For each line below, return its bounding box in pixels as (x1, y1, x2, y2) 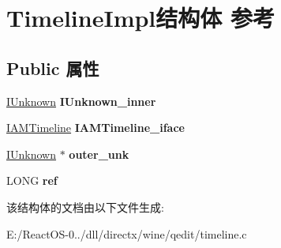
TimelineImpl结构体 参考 (6, 2, 275, 34)
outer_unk (69, 145, 129, 162)
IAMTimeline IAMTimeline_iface (6, 119, 185, 136)
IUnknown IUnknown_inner (6, 92, 156, 109)
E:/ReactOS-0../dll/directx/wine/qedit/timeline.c (6, 225, 247, 242)
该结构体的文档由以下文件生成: (6, 198, 164, 215)
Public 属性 (6, 55, 99, 80)
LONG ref (6, 172, 58, 189)
